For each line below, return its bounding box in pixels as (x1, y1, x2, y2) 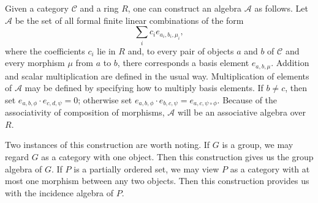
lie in (97, 44, 116, 57)
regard (5, 150, 29, 163)
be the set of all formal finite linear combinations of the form (15, 13, 244, 26)
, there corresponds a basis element (117, 56, 249, 69)
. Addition (271, 56, 309, 69)
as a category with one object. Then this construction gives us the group (41, 150, 314, 163)
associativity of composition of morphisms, (5, 106, 165, 119)
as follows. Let (254, 2, 308, 14)
